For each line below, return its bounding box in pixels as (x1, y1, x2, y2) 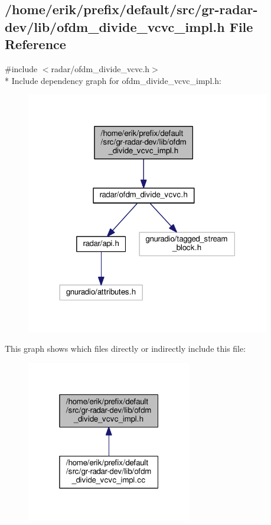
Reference (5, 35, 66, 53)
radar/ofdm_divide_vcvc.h (51, 62, 150, 74)
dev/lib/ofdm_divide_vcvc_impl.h (5, 17, 225, 35)
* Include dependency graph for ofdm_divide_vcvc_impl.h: (5, 74, 221, 86)
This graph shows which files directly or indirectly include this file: (5, 342, 246, 355)
